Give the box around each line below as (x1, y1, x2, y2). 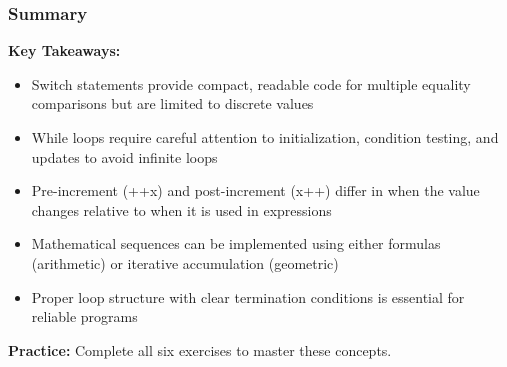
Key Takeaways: (8, 40, 121, 61)
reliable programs (31, 306, 138, 327)
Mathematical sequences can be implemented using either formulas (31, 233, 441, 254)
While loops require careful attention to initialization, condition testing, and (31, 127, 499, 147)
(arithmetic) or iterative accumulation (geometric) (31, 252, 339, 273)
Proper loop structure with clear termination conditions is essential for (31, 286, 465, 307)
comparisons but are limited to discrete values (31, 93, 314, 114)
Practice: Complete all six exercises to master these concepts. (8, 339, 392, 360)
